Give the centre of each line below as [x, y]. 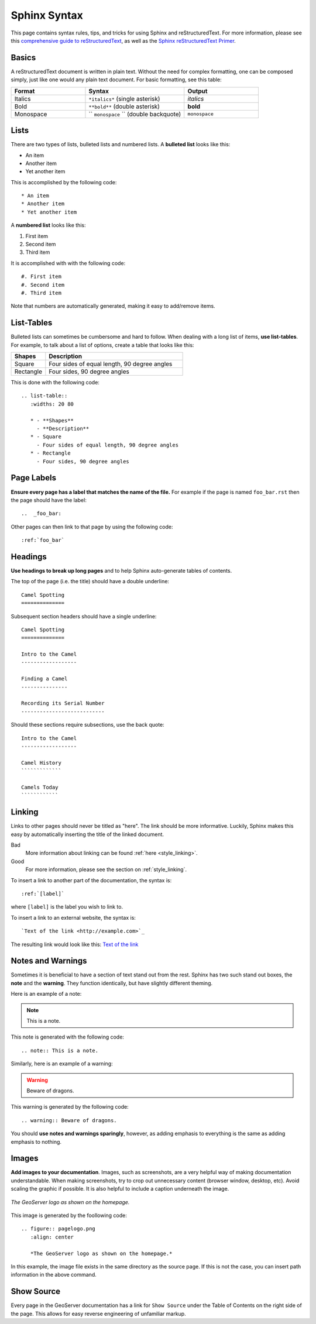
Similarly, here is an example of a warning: [62, 1064]
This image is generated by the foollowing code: [69, 1215]
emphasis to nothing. [36, 1141]
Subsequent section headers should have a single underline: [84, 616]
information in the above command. [54, 1275]
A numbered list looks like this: [48, 225]
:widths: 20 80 [52, 404]
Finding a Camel [44, 679]
